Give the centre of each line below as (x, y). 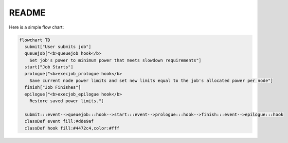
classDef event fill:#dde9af (59, 121)
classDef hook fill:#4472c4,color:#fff (72, 128)
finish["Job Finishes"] (53, 87)
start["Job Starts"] (49, 67)
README (27, 13)
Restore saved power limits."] (67, 101)
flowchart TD (35, 40)
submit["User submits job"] (58, 47)
